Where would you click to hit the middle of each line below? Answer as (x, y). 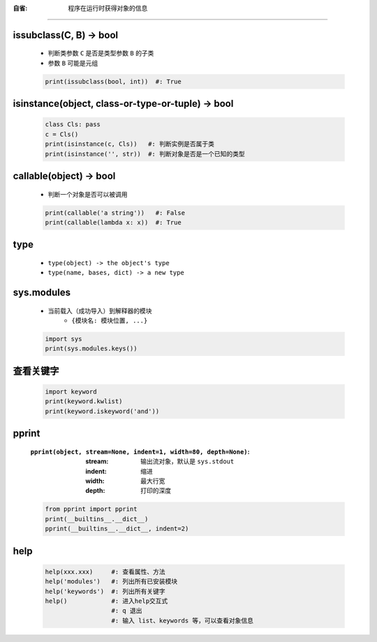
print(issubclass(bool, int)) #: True (113, 81)
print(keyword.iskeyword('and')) (102, 411)
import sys (64, 339)
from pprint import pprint (91, 509)
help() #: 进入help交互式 (106, 601)
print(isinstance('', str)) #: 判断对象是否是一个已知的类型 (145, 154)
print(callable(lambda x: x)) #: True (113, 222)
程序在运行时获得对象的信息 (108, 8)
